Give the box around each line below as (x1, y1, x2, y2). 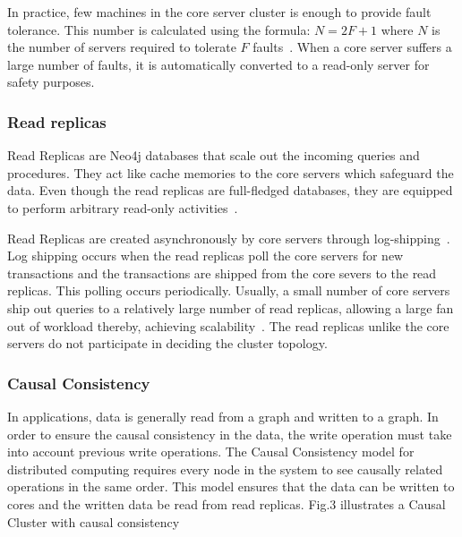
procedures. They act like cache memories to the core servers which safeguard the (7, 163, 454, 182)
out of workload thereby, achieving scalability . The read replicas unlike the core (7, 316, 449, 335)
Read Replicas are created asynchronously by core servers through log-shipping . (7, 228, 450, 247)
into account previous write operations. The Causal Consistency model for (7, 442, 415, 461)
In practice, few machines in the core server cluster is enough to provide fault (7, 3, 432, 21)
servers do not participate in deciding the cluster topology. (7, 334, 328, 353)
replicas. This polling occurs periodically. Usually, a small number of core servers (7, 281, 450, 300)
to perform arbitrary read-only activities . (7, 198, 238, 217)
